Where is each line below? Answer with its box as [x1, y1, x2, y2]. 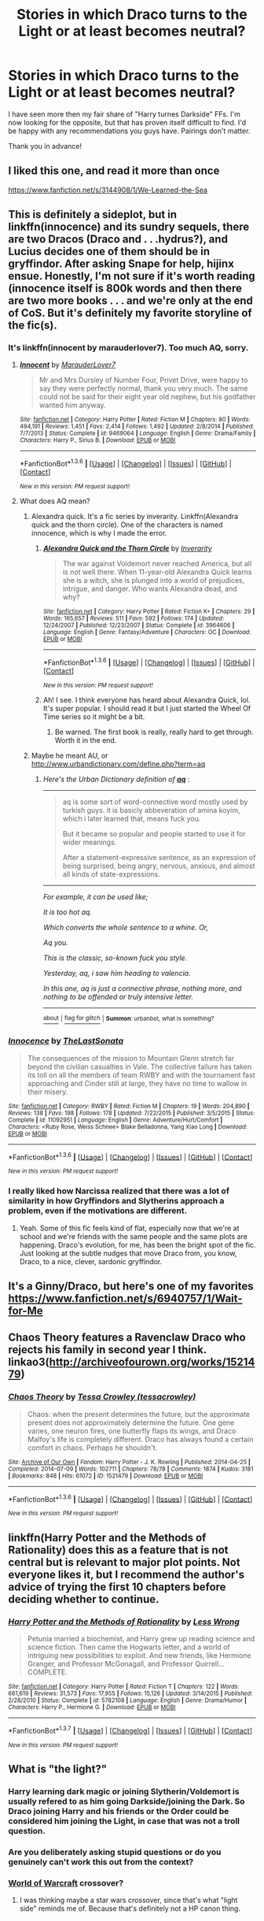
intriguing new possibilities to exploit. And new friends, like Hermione [27, 1651, 251, 1660]
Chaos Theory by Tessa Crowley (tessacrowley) [8, 1392, 196, 1403]
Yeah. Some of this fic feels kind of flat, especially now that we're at [19, 1223, 240, 1233]
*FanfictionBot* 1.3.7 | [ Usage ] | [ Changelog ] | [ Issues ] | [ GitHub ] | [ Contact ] [8, 1725, 253, 1735]
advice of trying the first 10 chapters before [8, 1580, 226, 1593]
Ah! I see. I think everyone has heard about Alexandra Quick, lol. [42, 695, 251, 704]
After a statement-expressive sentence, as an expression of [62, 852, 256, 862]
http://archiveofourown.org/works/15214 [49, 1355, 255, 1369]
